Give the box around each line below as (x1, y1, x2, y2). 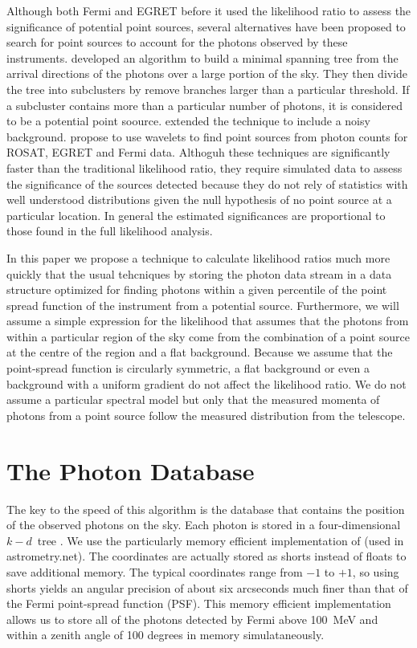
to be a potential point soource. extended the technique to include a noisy (6, 112, 370, 129)
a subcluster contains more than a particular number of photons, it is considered (6, 96, 403, 113)
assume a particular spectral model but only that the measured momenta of (6, 391, 380, 408)
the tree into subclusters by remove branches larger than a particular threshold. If (6, 80, 410, 97)
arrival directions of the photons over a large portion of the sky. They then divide (6, 65, 408, 82)
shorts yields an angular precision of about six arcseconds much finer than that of (6, 579, 408, 596)
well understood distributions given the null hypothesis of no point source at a (6, 191, 392, 208)
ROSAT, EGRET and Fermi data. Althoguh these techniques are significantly (6, 144, 390, 161)
